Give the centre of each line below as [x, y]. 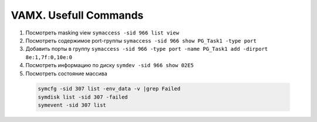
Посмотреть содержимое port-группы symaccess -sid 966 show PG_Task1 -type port [141, 40]
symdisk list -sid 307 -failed [83, 97]
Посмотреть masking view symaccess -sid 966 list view [102, 33]
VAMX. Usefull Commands [77, 15]
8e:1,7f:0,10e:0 [49, 57]
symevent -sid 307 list [72, 105]
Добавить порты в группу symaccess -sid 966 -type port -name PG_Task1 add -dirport [147, 49]
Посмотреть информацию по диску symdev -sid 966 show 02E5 [109, 65]
